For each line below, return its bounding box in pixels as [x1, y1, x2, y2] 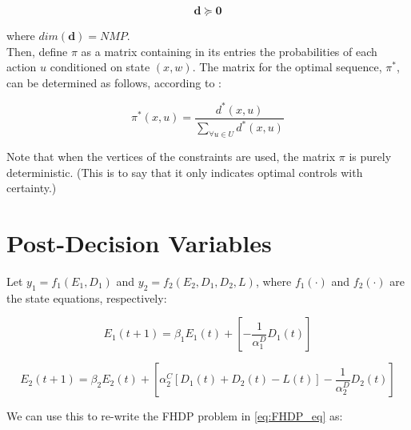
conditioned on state [50, 58, 150, 75]
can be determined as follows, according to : [6, 74, 221, 90]
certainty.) [6, 179, 57, 196]
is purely [349, 148, 392, 165]
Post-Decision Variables [6, 227, 272, 259]
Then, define [6, 42, 68, 59]
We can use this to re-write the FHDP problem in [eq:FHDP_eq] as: [6, 408, 343, 424]
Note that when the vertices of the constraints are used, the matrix [6, 148, 336, 165]
